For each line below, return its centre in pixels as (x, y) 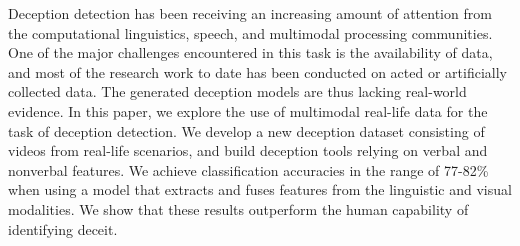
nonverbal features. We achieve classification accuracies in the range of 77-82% (248, 169)
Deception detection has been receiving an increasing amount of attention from (250, 13)
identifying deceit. (63, 228)
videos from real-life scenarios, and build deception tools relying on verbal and (248, 150)
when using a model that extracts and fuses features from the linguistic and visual (260, 189)
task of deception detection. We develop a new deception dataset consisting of (246, 130)
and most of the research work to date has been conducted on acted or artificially (257, 71)
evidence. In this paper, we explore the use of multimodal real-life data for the (248, 110)
